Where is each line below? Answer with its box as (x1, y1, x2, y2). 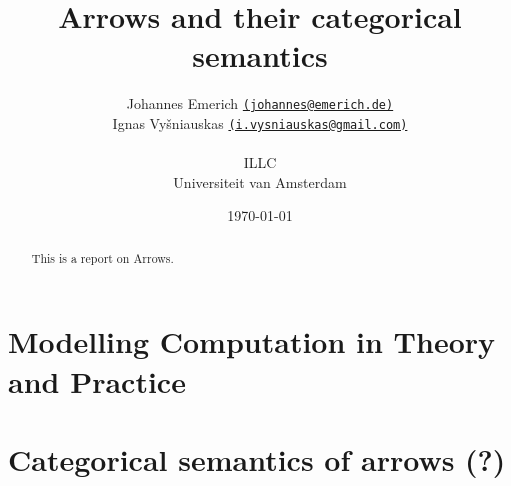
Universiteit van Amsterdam (173, 171, 347, 192)
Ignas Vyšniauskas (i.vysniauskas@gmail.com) (112, 112, 408, 133)
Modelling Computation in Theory (8, 321, 496, 362)
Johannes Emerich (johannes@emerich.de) (126, 93, 394, 114)
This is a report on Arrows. (31, 249, 174, 266)
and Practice (8, 360, 186, 401)
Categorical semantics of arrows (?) (8, 439, 506, 480)
